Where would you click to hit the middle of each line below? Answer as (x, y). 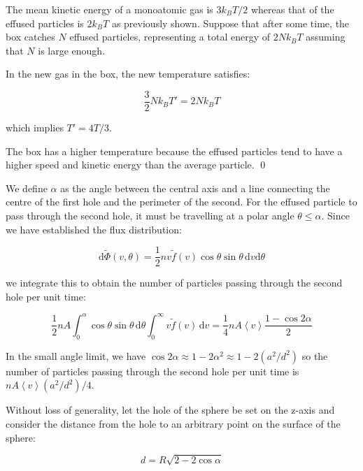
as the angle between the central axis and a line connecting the (195, 188)
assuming (326, 37)
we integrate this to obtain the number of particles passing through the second (174, 283)
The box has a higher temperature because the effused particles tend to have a (174, 151)
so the (315, 355)
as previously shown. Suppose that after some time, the (230, 23)
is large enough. (72, 50)
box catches (30, 37)
